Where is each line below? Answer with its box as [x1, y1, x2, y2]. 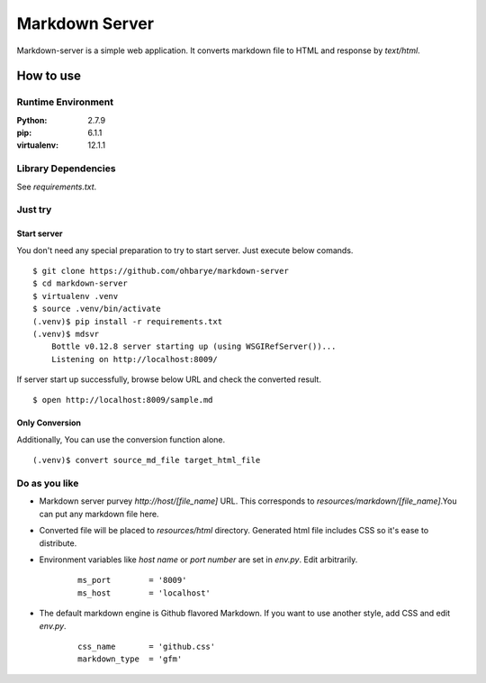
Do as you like [16, 478, 79, 490]
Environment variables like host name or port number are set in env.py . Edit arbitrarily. [39, 554, 358, 565]
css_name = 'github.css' [77, 641, 216, 651]
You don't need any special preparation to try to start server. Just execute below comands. [16, 244, 354, 256]
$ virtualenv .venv [32, 291, 119, 301]
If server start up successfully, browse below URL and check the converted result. [16, 374, 321, 385]
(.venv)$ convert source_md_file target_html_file [32, 455, 261, 466]
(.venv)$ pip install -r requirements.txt [32, 316, 223, 326]
